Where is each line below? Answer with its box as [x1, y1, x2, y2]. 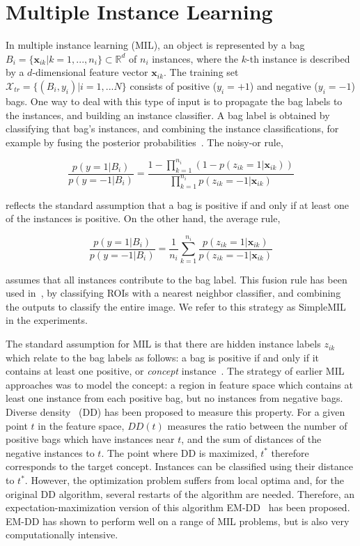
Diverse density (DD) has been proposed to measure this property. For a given [6, 405, 345, 419]
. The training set [164, 65, 239, 79]
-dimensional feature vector [32, 65, 148, 79]
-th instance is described [246, 51, 350, 65]
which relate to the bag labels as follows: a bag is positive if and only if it [6, 350, 319, 364]
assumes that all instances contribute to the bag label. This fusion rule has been [6, 272, 347, 286]
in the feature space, [38, 418, 125, 432]
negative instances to [6, 445, 95, 460]
